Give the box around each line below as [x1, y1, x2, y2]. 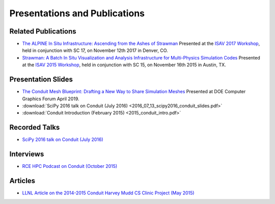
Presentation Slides [9, 75, 73, 84]
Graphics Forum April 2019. [22, 96, 79, 102]
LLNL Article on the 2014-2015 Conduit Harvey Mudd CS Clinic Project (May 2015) [22, 190, 195, 196]
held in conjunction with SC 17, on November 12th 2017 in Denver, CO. [22, 47, 168, 53]
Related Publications [9, 27, 76, 36]
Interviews [9, 150, 44, 159]
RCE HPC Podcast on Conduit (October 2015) [22, 163, 118, 169]
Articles [9, 176, 36, 185]
